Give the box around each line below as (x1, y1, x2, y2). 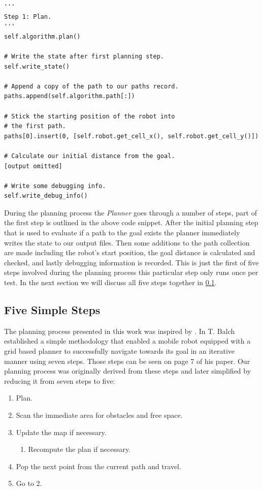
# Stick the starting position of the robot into (4, 112, 175, 120)
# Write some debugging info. (4, 182, 106, 190)
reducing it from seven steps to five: (4, 375, 115, 386)
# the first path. (4, 122, 66, 130)
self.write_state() (4, 63, 70, 70)
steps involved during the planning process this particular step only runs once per (4, 267, 258, 278)
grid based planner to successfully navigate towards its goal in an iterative (4, 346, 235, 356)
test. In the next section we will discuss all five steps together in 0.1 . (4, 277, 217, 288)
